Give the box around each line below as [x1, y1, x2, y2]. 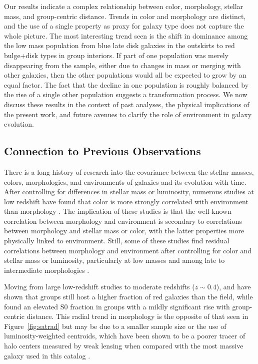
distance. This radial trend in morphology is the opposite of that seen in [26, 311, 248, 321]
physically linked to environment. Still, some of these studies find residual [4, 235, 229, 246]
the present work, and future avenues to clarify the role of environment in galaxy [4, 109, 252, 119]
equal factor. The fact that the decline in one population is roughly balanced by [4, 79, 249, 90]
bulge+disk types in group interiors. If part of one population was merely [4, 50, 228, 60]
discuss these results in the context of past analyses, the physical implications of [4, 99, 249, 109]
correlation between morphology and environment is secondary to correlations [4, 215, 242, 226]
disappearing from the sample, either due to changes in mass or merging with [4, 60, 241, 70]
